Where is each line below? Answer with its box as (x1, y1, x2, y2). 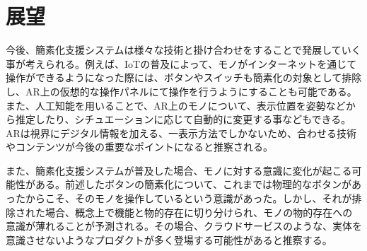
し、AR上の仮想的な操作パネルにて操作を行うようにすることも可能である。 (6, 83, 357, 98)
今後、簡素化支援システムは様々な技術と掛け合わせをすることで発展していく (6, 42, 361, 57)
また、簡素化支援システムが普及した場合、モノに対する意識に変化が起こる (6, 163, 352, 177)
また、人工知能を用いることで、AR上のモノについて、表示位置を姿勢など (6, 98, 346, 112)
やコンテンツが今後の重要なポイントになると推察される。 (6, 139, 273, 154)
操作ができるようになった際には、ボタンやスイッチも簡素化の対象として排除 (6, 70, 362, 85)
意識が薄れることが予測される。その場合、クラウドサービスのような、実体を (6, 218, 362, 233)
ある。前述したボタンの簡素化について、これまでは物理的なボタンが (35, 177, 351, 192)
